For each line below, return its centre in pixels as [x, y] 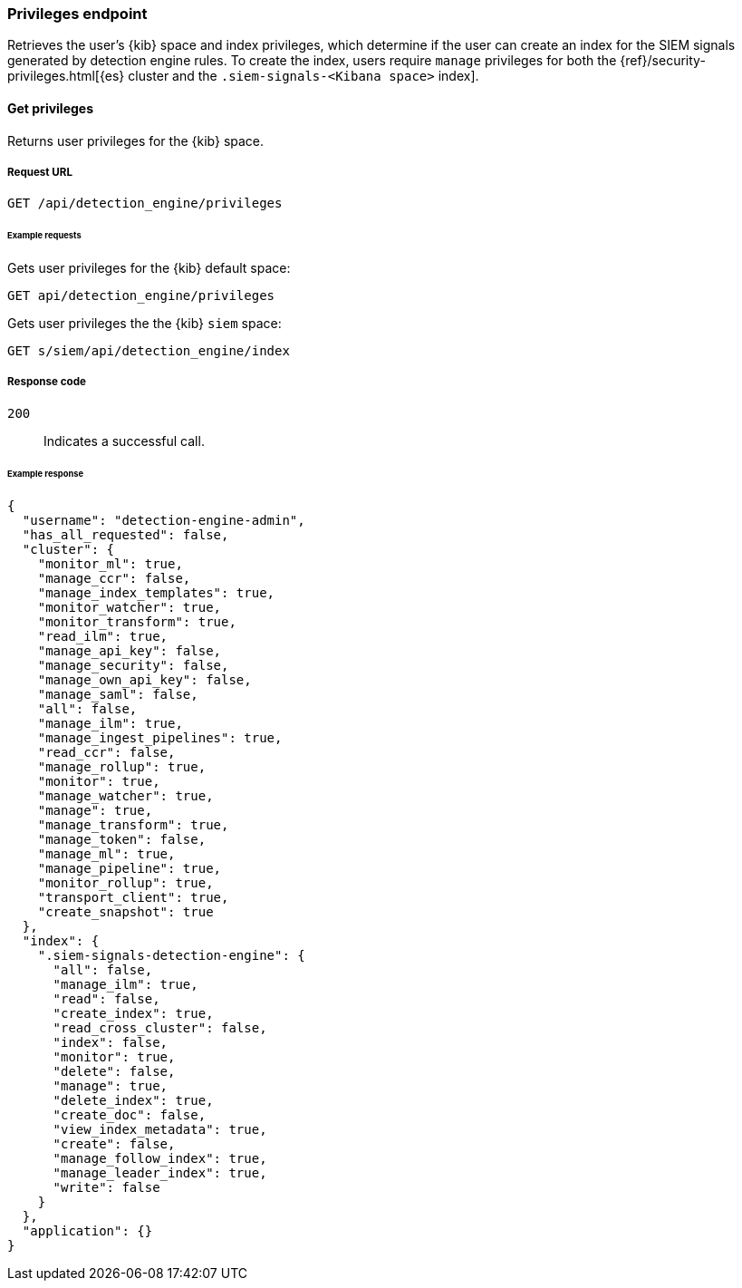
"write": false [106, 1187]
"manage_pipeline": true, [130, 868]
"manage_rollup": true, [122, 766]
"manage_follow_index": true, [160, 1158]
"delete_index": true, [133, 1100]
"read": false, [106, 998]
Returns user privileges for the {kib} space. [136, 140]
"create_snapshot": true [125, 911]
